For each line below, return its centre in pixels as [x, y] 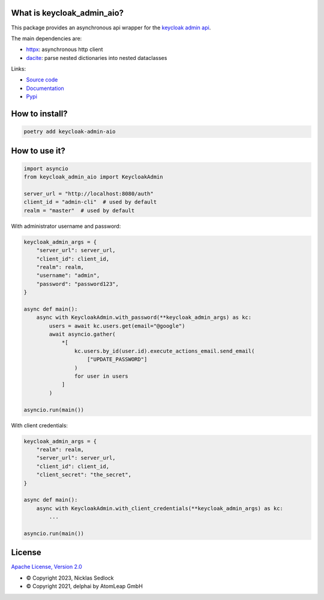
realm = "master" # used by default [79, 210]
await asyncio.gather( [82, 334]
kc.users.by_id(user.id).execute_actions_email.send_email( [164, 351]
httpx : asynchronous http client [64, 49]
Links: [19, 69]
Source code [42, 80]
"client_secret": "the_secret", [84, 475]
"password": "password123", [78, 284]
